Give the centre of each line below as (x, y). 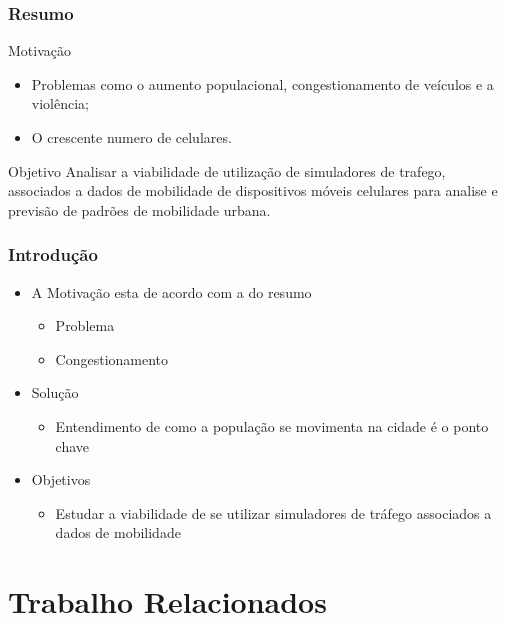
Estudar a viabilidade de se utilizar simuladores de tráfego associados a (273, 512)
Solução (55, 392)
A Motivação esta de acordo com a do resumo (171, 291)
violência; (60, 103)
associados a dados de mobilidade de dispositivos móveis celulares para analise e (253, 190)
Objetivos (61, 479)
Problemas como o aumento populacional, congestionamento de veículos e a (262, 83)
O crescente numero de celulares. (131, 137)
